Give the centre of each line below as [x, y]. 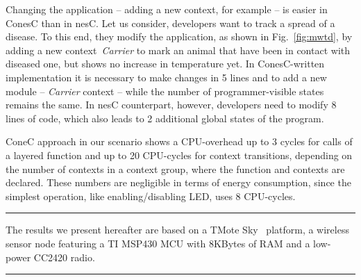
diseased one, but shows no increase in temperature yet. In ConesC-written [165, 64]
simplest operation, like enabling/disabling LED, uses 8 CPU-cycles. [151, 196]
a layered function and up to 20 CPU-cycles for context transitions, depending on [179, 155]
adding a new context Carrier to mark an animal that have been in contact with [178, 50]
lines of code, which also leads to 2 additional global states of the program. [165, 118]
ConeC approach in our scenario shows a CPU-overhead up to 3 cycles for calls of [179, 141]
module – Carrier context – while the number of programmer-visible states [165, 91]
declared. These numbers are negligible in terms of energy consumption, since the [178, 182]
